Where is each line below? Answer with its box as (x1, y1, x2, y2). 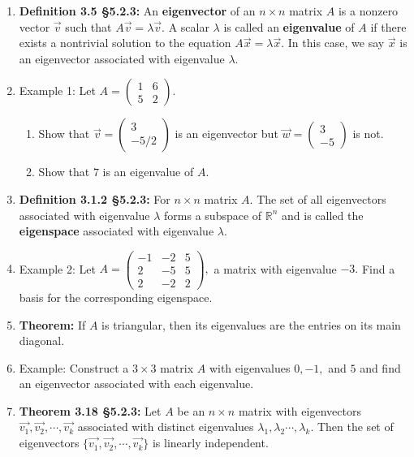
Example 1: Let (19, 82, 96, 99)
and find (360, 359, 401, 376)
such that (65, 18, 112, 35)
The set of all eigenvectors (257, 190, 386, 207)
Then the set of (317, 418, 394, 435)
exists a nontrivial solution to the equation (19, 34, 231, 51)
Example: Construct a (19, 359, 129, 376)
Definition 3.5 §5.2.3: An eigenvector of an (19, 2, 256, 19)
